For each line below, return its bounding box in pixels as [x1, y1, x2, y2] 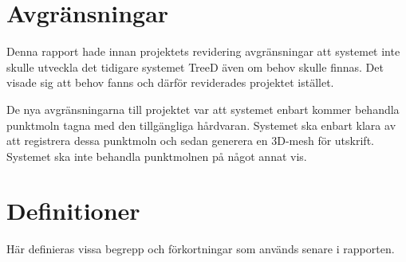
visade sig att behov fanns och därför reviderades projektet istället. [6, 74, 334, 91]
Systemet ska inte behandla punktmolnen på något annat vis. [6, 147, 307, 164]
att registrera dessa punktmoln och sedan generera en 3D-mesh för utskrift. [6, 132, 374, 149]
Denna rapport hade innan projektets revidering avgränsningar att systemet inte [6, 43, 400, 60]
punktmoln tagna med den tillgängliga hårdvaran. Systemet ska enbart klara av [6, 116, 396, 133]
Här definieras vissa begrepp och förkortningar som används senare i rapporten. [6, 240, 395, 257]
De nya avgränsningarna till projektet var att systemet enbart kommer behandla [6, 100, 400, 117]
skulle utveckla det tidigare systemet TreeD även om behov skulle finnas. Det [6, 58, 384, 75]
